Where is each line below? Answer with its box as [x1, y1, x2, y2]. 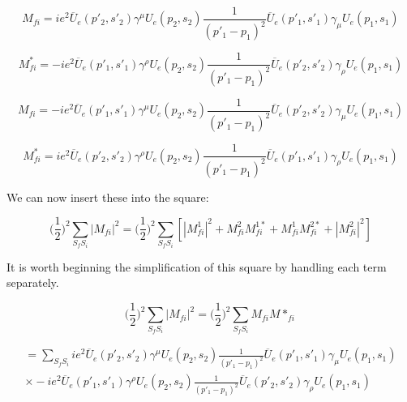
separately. [6, 274, 59, 291]
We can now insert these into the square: [6, 188, 209, 205]
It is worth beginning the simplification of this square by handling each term [6, 258, 387, 275]
